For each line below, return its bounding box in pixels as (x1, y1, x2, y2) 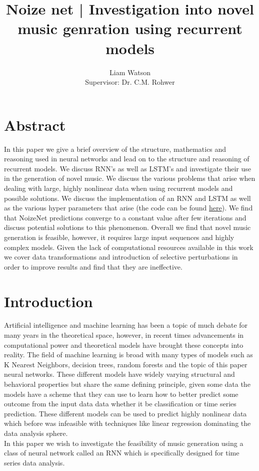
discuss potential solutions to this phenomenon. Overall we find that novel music (4, 222, 251, 232)
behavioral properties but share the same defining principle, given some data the (4, 379, 250, 389)
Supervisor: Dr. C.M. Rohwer (85, 77, 175, 87)
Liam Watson (109, 67, 150, 77)
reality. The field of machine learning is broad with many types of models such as (4, 349, 253, 360)
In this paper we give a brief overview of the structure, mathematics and (4, 143, 226, 154)
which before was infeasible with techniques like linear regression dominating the (4, 418, 251, 428)
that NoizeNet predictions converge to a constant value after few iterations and (4, 212, 246, 222)
